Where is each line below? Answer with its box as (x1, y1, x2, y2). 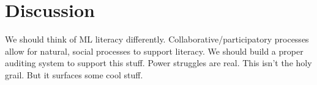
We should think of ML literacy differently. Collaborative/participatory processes (5, 33, 309, 46)
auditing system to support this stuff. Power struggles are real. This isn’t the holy (5, 56, 312, 69)
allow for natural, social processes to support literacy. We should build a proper (5, 44, 304, 57)
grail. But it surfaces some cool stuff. (5, 68, 143, 81)
